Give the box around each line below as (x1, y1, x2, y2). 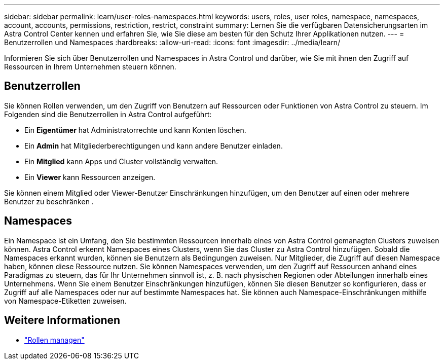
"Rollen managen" (24, 335, 85, 344)
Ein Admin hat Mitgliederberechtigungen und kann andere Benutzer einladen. (24, 141, 283, 150)
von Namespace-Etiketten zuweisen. (4, 296, 127, 305)
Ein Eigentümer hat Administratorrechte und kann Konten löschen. (24, 125, 246, 134)
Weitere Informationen (4, 314, 121, 327)
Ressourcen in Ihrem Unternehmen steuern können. (4, 62, 176, 71)
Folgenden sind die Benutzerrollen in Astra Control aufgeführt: (4, 110, 212, 119)
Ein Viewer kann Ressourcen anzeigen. (24, 172, 156, 181)
